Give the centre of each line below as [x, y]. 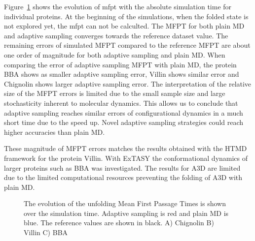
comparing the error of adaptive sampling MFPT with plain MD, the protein [120, 64]
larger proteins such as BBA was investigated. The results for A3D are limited [122, 167]
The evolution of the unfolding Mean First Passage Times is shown [125, 203]
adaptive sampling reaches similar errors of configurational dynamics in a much [124, 112]
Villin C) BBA [46, 232]
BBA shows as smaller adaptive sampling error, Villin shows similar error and [122, 74]
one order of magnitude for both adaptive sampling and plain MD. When [115, 54]
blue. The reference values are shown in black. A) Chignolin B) [119, 223]
